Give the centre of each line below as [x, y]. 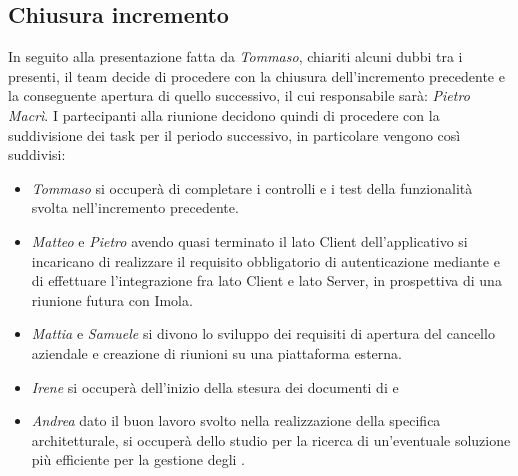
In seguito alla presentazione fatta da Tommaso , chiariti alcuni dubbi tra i [235, 56]
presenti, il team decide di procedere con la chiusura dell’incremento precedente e [256, 75]
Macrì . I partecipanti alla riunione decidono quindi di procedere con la [224, 114]
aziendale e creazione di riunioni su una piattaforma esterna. [216, 352]
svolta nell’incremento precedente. [135, 207]
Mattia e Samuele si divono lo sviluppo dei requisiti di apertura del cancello [263, 333]
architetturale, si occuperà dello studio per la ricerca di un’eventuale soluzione [271, 439]
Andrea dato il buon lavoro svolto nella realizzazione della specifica [236, 420]
